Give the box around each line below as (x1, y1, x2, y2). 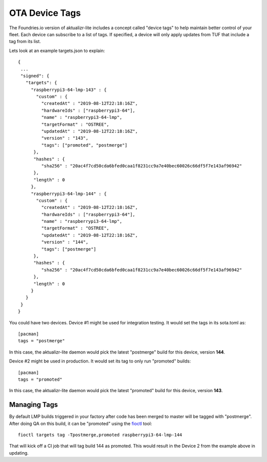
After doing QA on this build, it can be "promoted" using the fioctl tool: (9, 420, 152, 426)
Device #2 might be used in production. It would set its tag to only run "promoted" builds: (9, 358, 191, 364)
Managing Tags (9, 401, 58, 409)
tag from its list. (9, 39, 41, 45)
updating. (9, 450, 29, 456)
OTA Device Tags (9, 7, 81, 18)
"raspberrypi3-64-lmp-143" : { (31, 87, 107, 93)
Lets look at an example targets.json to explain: (9, 48, 105, 53)
